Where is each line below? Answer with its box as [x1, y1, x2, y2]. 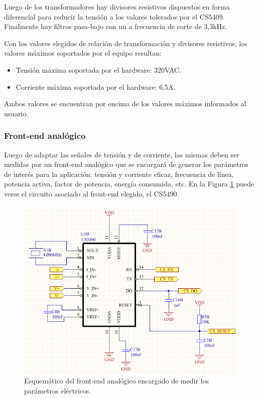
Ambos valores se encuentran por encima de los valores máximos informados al [4, 98, 246, 109]
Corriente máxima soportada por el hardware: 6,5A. [16, 81, 176, 92]
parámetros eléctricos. [24, 385, 91, 395]
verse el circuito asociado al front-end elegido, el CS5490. [4, 188, 179, 198]
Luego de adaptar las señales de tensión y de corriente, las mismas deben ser [4, 149, 239, 159]
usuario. [4, 108, 29, 118]
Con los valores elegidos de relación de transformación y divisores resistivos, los [4, 38, 247, 48]
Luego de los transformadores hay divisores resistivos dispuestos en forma [4, 2, 230, 12]
